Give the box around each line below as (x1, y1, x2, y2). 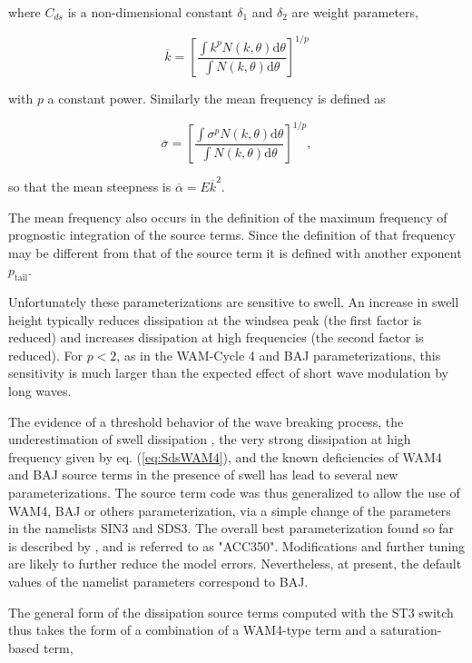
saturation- (380, 620, 442, 639)
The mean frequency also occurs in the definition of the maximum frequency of (8, 207, 447, 226)
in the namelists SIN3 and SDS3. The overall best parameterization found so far (8, 519, 455, 538)
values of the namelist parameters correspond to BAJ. (8, 571, 309, 590)
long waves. (8, 381, 72, 401)
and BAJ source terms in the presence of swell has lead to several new (8, 465, 398, 484)
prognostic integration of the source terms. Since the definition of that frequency (8, 225, 456, 244)
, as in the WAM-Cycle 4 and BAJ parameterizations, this (116, 345, 441, 364)
